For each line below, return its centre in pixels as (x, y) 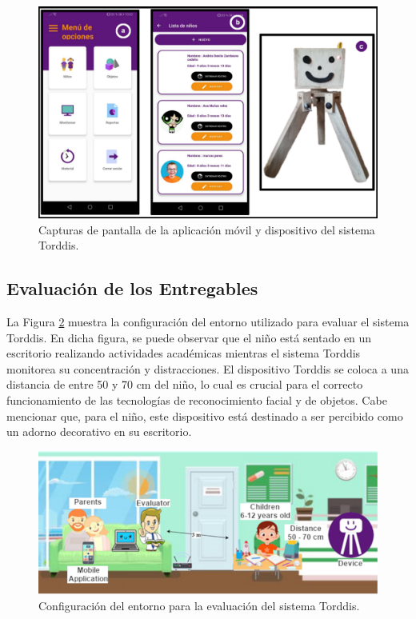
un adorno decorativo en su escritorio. (99, 431)
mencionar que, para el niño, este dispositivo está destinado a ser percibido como (205, 415)
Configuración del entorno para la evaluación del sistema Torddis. (199, 605)
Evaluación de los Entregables (132, 288)
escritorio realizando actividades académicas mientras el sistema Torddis (184, 353)
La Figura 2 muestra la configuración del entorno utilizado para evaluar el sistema (208, 321)
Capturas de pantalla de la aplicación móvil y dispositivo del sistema (207, 229)
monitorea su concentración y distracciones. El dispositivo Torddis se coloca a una (208, 368)
